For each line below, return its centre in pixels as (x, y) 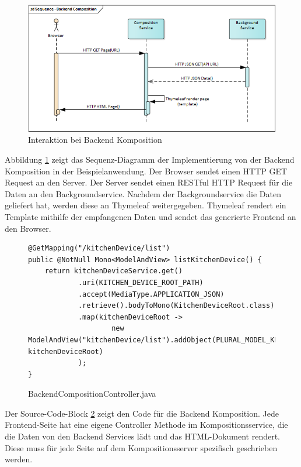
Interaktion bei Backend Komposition (95, 140)
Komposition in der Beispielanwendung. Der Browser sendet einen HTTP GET (146, 171)
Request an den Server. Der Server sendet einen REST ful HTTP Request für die (149, 182)
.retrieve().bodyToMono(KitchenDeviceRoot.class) (176, 306)
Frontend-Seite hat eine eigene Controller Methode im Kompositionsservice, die (146, 425)
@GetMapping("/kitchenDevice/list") (99, 248)
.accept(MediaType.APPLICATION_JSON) (151, 294)
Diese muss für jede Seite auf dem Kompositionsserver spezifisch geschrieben (141, 447)
